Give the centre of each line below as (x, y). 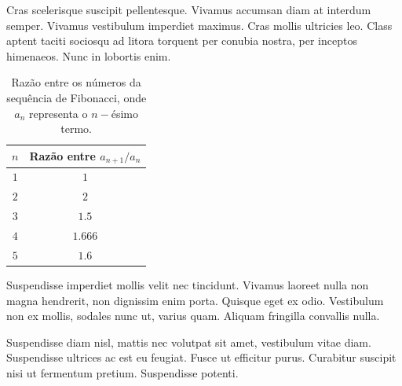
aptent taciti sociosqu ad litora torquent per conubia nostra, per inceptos (182, 40)
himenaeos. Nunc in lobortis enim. (89, 55)
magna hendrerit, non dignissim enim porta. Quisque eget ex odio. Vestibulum (195, 300)
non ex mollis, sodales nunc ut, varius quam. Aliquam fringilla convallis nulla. (193, 316)
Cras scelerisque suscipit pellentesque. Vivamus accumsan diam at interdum (189, 9)
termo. (77, 129)
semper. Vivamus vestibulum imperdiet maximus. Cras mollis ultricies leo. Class (199, 25)
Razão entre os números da (76, 82)
